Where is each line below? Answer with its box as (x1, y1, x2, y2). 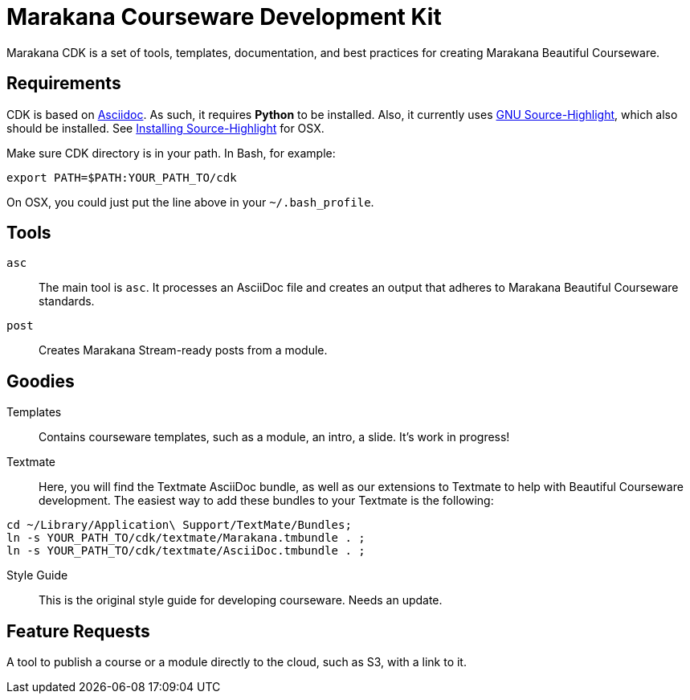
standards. (39, 294, 95, 309)
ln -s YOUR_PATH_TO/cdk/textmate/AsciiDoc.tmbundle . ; (6, 544, 365, 558)
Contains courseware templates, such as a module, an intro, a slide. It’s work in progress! (39, 430, 510, 444)
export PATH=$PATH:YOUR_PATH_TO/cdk (6, 170, 237, 184)
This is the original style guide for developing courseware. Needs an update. (39, 593, 443, 608)
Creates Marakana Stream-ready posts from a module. (39, 343, 328, 358)
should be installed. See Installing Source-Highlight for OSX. (6, 121, 325, 135)
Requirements (6, 73, 121, 94)
